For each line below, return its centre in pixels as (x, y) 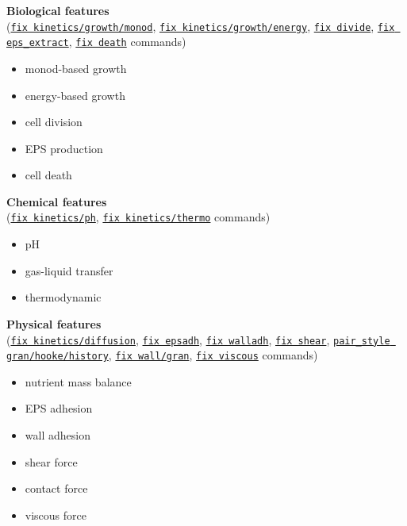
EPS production (64, 148)
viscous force (56, 514)
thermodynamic (63, 297)
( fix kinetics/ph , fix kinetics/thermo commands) (138, 217)
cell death (48, 175)
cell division (54, 122)
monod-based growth (76, 68)
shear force (51, 461)
